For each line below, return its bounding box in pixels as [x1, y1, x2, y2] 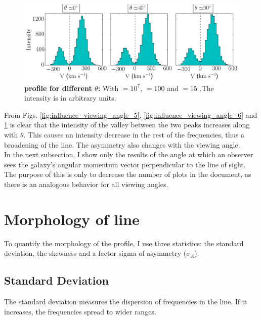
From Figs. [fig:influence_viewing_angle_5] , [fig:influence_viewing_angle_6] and [4, 109, 257, 120]
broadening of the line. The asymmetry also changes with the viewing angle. [4, 139, 240, 150]
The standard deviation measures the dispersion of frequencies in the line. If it [4, 296, 247, 306]
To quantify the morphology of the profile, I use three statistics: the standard [4, 238, 244, 248]
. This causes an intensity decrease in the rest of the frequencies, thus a [23, 129, 245, 140]
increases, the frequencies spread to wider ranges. [4, 306, 156, 316]
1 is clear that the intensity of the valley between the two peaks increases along [4, 119, 250, 130]
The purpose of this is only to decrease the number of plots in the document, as [4, 169, 251, 179]
